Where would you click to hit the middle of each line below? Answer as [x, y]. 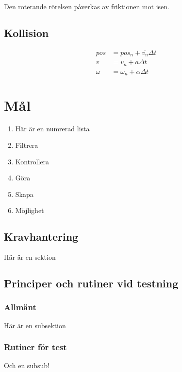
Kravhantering [41, 237]
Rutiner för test [35, 347]
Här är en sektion [30, 257]
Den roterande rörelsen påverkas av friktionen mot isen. [87, 6]
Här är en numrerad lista [52, 129]
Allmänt [20, 307]
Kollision [26, 32]
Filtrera [27, 145]
